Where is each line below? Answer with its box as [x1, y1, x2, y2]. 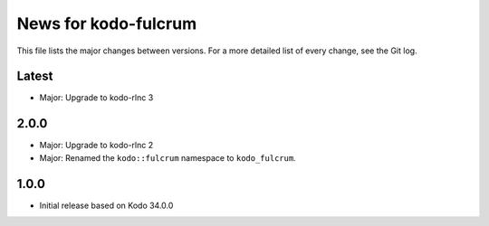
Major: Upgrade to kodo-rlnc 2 [39, 140, 154, 151]
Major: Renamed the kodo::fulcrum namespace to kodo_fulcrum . [39, 152, 296, 163]
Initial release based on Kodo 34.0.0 [39, 200, 174, 211]
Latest [16, 69, 53, 84]
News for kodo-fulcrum [16, 14, 197, 33]
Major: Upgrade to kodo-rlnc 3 [39, 92, 154, 103]
